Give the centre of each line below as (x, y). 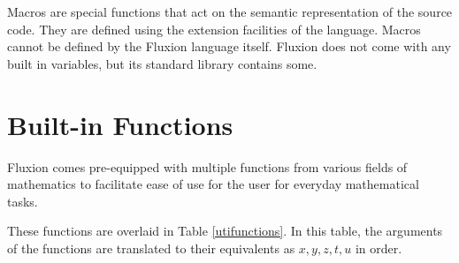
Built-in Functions (120, 124)
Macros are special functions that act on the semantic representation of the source (230, 11)
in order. (379, 248)
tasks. (23, 201)
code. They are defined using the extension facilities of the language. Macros (214, 29)
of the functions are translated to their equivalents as (151, 248)
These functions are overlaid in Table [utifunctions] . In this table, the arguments (225, 231)
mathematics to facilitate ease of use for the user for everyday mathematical (213, 184)
